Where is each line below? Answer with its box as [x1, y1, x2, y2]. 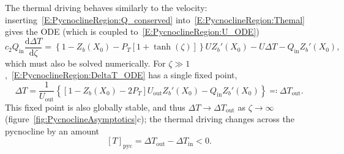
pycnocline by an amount [5, 124, 100, 137]
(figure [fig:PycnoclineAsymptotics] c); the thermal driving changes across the [5, 112, 294, 125]
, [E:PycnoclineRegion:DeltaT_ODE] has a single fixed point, [5, 68, 237, 81]
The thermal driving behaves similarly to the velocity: [5, 1, 208, 13]
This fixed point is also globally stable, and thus [5, 100, 185, 113]
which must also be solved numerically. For [5, 56, 166, 69]
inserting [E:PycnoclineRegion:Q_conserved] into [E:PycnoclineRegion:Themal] [5, 13, 305, 26]
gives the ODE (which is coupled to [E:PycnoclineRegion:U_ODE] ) [5, 25, 260, 38]
